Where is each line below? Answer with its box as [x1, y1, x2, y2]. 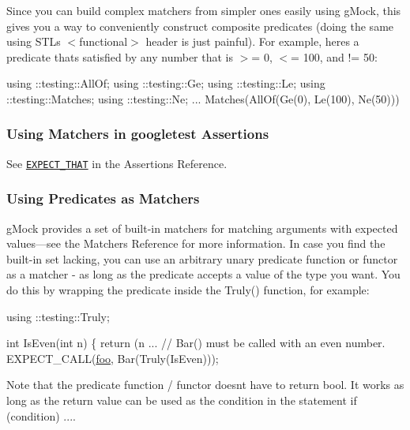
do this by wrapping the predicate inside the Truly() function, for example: [6, 282, 370, 298]
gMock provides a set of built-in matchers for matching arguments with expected [6, 219, 398, 236]
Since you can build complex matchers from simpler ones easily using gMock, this [6, 2, 401, 18]
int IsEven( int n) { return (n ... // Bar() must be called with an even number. [6, 335, 386, 351]
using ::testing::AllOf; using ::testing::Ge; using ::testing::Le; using [6, 75, 325, 92]
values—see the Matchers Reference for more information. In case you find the [6, 235, 386, 252]
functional [79, 33, 128, 50]
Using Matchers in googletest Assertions [6, 124, 269, 144]
